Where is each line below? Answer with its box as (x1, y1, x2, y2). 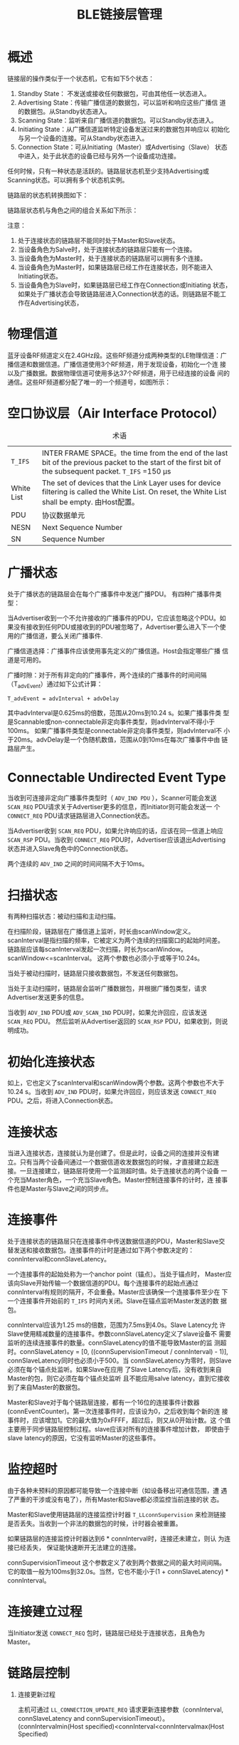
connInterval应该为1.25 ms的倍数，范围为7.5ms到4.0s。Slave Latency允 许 (7, 1321, 226, 1329)
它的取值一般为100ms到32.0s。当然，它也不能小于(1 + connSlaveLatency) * (7, 1568, 229, 1576)
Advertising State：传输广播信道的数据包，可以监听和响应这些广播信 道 (17, 98, 226, 107)
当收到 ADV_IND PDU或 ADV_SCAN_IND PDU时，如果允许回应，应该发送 (7, 1009, 208, 1017)
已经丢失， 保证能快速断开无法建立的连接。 (13, 1543, 140, 1552)
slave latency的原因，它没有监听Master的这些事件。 (7, 1434, 160, 1442)
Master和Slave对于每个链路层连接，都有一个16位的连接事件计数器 (7, 1398, 200, 1407)
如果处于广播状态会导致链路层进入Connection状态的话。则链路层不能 (17, 289, 221, 298)
